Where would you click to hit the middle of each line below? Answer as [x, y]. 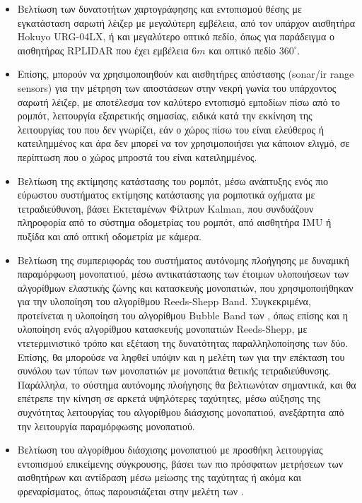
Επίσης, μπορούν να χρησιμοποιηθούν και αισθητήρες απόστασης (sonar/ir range [186, 74]
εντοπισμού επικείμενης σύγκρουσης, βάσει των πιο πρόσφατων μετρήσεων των [180, 463]
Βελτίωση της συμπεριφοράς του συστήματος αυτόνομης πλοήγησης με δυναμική [183, 260]
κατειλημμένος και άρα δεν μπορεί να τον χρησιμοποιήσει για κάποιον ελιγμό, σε [183, 143]
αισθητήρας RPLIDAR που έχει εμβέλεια [103, 50]
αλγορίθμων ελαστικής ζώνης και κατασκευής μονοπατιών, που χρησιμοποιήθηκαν [185, 287]
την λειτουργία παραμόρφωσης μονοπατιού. [106, 426]
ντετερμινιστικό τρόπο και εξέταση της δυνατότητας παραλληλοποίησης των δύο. [183, 343]
